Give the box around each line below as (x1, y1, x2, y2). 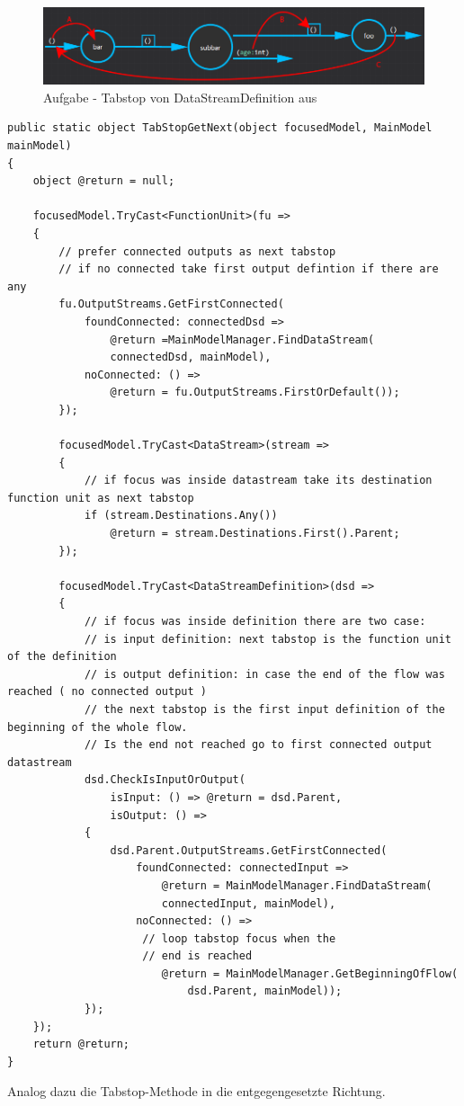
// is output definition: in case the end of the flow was (84, 667, 445, 681)
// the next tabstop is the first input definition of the (84, 702, 445, 716)
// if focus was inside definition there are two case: (84, 615, 426, 629)
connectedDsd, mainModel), (110, 351, 272, 364)
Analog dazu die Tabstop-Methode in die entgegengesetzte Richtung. (7, 1082, 386, 1101)
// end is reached (142, 950, 253, 963)
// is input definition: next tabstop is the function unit (84, 632, 451, 646)
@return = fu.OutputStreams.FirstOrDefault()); (110, 386, 400, 399)
